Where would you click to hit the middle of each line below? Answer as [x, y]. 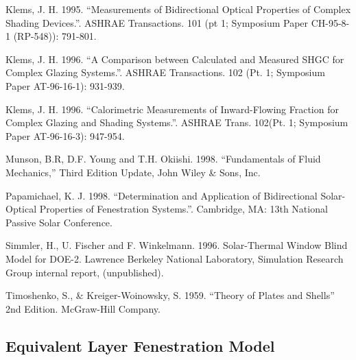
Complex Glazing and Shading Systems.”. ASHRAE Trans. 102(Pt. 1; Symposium [177, 122]
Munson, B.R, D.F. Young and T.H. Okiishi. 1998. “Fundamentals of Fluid [163, 159]
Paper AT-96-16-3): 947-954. [65, 135]
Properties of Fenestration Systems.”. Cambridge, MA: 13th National [183, 209]
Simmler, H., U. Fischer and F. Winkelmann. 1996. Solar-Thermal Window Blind [177, 245]
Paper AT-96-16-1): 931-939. [65, 85]
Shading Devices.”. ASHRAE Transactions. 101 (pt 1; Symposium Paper [157, 22]
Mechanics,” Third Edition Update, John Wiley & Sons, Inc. [133, 172]
